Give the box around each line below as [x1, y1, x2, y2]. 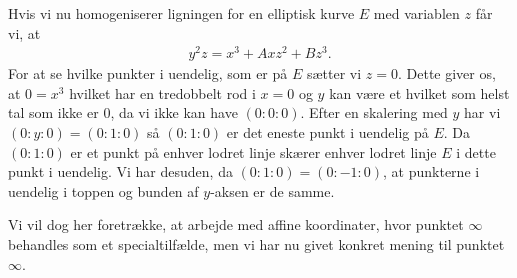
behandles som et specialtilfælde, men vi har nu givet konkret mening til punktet [8, 234, 505, 255]
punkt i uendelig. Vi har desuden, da [8, 161, 233, 182]
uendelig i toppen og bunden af [8, 180, 199, 201]
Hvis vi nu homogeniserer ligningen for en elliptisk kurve [8, 3, 355, 23]
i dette [456, 141, 496, 162]
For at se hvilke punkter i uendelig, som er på [8, 63, 288, 84]
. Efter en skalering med [300, 102, 448, 123]
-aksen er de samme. [210, 180, 335, 201]
